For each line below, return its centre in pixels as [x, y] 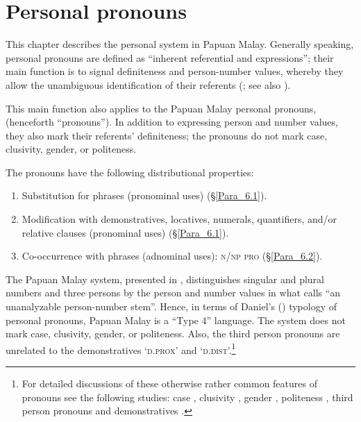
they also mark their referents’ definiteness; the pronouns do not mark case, [167, 135]
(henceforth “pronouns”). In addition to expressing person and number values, [172, 122]
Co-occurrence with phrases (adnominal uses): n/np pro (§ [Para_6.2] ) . [172, 256]
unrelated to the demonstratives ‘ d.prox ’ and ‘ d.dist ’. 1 [121, 348]
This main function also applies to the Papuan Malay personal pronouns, [161, 108]
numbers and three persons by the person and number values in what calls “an [173, 293]
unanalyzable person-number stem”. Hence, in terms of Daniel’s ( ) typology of [171, 306]
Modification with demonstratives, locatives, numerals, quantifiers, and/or [179, 219]
